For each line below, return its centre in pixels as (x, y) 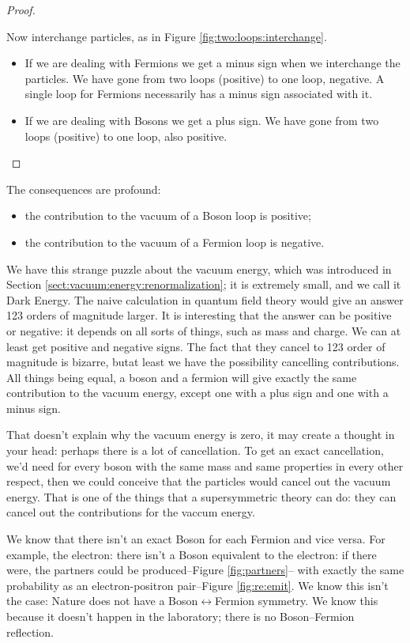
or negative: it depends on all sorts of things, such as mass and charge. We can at (204, 330)
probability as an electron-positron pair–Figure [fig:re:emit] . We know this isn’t (197, 585)
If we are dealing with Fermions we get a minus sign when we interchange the (213, 63)
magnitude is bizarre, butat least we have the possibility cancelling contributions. (203, 362)
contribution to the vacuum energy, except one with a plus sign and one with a (197, 393)
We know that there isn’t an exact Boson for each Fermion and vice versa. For (196, 539)
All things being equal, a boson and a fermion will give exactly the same (182, 377)
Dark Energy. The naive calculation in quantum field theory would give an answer (205, 299)
